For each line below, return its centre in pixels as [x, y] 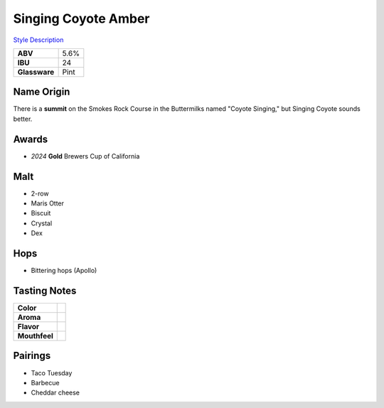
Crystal [42, 223]
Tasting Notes [45, 290]
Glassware [36, 72]
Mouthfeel [35, 336]
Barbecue [45, 382]
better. [23, 119]
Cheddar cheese [55, 393]
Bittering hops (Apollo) [64, 271]
